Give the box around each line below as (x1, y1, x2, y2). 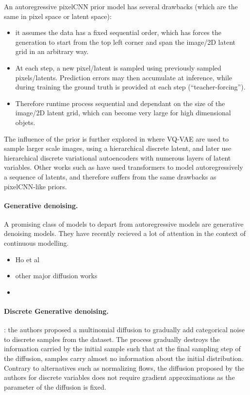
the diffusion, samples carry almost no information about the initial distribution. (4, 353, 244, 363)
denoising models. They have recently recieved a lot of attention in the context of (4, 228, 246, 238)
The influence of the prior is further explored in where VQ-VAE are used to (4, 133, 229, 144)
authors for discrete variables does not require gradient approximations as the (4, 372, 235, 382)
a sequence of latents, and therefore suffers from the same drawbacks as (4, 171, 217, 181)
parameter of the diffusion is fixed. (4, 381, 106, 392)
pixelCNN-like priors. (4, 181, 67, 191)
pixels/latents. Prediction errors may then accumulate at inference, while (15, 72, 233, 82)
